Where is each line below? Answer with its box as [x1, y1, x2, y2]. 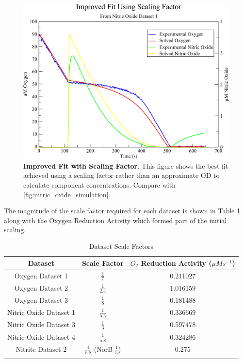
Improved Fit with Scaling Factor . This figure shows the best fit [23, 160, 228, 171]
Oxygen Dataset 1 [14, 270, 68, 280]
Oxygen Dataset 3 [14, 294, 68, 305]
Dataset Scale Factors [89, 241, 154, 251]
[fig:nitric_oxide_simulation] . [23, 189, 111, 199]
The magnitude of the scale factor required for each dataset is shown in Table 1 [4, 206, 240, 216]
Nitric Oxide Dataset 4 [7, 331, 75, 342]
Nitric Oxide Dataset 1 [7, 307, 75, 317]
